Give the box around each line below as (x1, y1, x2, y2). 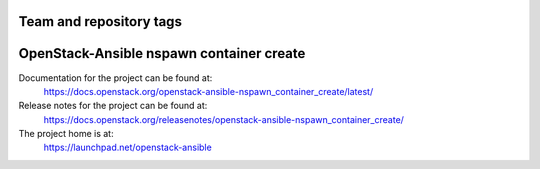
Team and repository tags (18, 13, 182, 30)
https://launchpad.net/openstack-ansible (43, 141, 212, 154)
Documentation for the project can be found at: (18, 71, 213, 84)
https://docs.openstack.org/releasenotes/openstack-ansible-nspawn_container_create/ (43, 113, 405, 125)
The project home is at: (18, 128, 114, 140)
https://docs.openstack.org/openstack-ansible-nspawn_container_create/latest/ (43, 85, 374, 97)
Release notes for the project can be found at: (18, 100, 208, 112)
